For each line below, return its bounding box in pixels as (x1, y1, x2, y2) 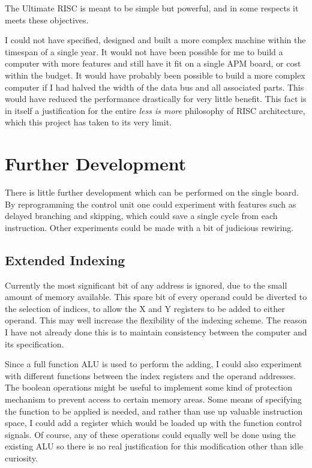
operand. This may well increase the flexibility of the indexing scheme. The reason (5, 314, 307, 326)
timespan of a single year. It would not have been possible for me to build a (5, 45, 283, 58)
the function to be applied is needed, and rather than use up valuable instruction (5, 404, 303, 417)
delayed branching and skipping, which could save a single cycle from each (5, 209, 278, 222)
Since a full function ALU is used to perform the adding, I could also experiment (5, 358, 302, 370)
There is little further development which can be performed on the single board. (5, 186, 299, 199)
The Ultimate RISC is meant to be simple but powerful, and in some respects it (5, 2, 299, 14)
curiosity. (5, 451, 38, 464)
